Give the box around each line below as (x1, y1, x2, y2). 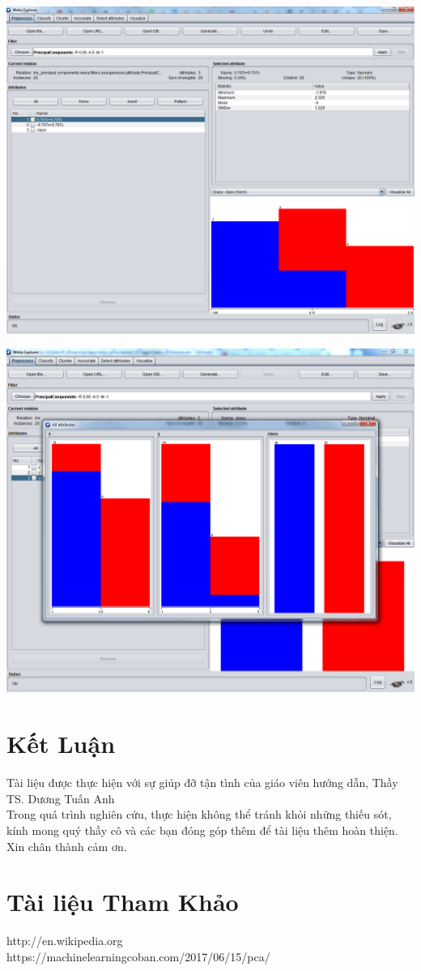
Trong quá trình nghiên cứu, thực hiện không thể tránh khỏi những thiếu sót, (6, 806, 392, 823)
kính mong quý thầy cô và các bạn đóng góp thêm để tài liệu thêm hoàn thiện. (6, 821, 398, 838)
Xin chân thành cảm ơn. (6, 837, 127, 854)
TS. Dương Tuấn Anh (6, 789, 115, 806)
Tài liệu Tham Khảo (6, 885, 239, 918)
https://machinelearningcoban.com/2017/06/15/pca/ (6, 947, 270, 965)
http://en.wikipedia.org (6, 932, 123, 949)
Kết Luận (6, 727, 116, 760)
